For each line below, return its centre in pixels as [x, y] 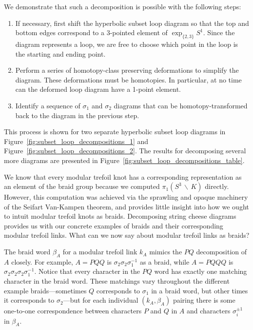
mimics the [166, 252]
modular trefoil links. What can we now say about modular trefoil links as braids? [127, 235]
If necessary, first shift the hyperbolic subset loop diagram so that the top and [132, 23]
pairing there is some [204, 300]
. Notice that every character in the [87, 271]
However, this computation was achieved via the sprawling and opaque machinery [126, 197]
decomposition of [222, 252]
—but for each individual [101, 300]
